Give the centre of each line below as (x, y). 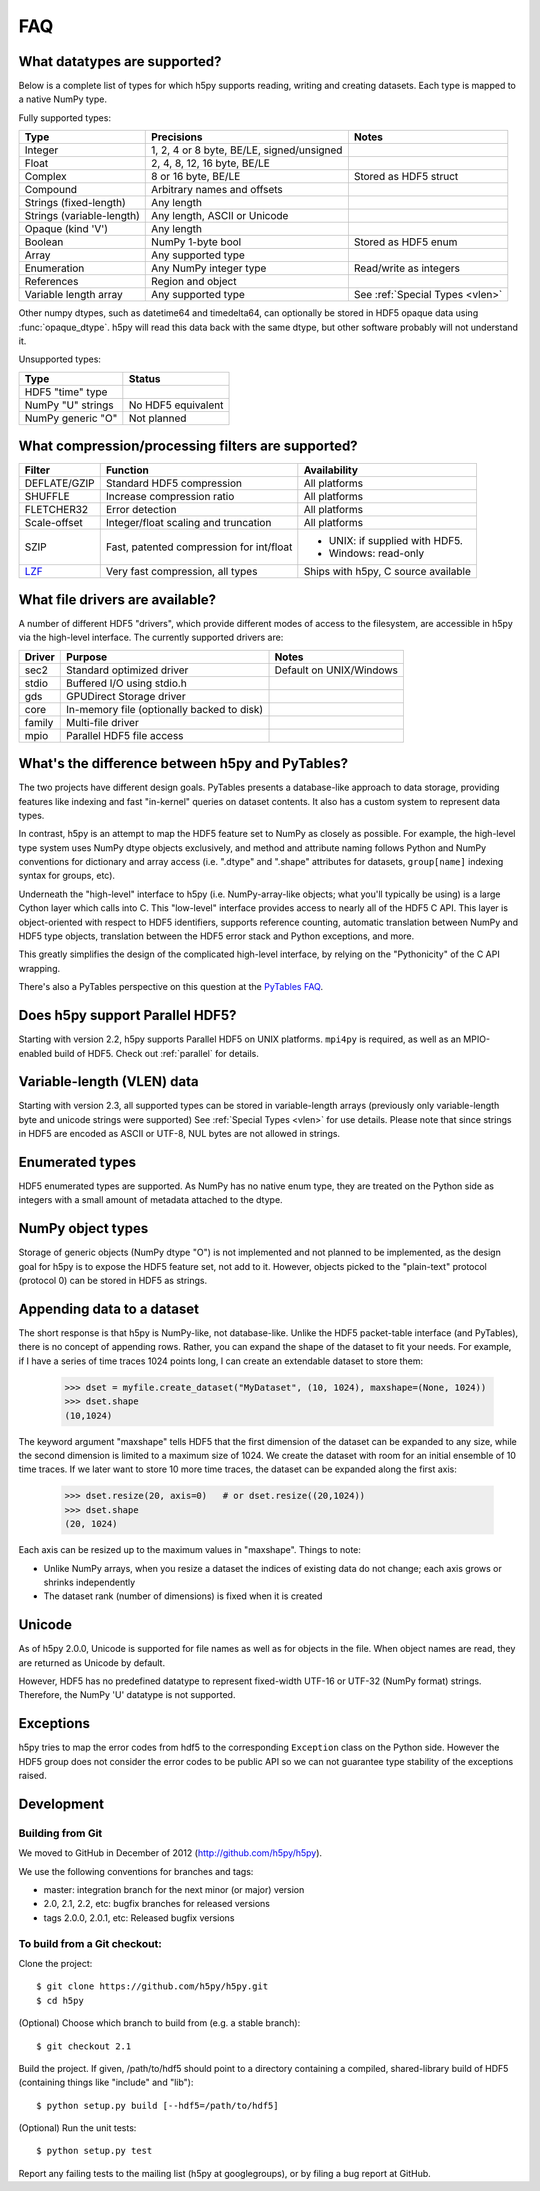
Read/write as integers (406, 268)
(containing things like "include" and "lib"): (106, 2082)
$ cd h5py (60, 2000)
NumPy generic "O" (71, 418)
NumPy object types (83, 1228)
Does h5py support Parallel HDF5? (127, 1015)
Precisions (177, 137)
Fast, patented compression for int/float (199, 547)
